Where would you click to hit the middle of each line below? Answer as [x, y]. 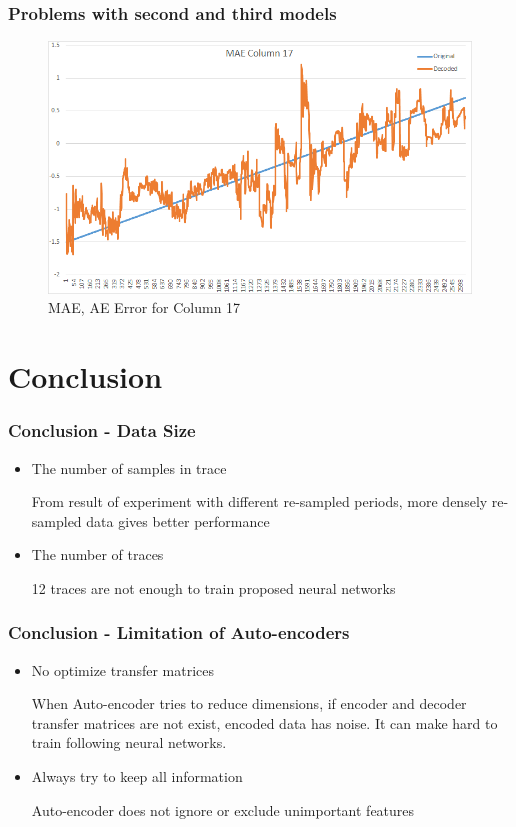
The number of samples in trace [129, 467]
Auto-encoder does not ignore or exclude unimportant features [223, 809]
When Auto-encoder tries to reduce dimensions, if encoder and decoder [249, 703]
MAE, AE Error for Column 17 [144, 307]
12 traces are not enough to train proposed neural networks [213, 587]
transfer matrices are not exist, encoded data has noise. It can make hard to [264, 722]
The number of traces [97, 554]
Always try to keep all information [137, 776]
